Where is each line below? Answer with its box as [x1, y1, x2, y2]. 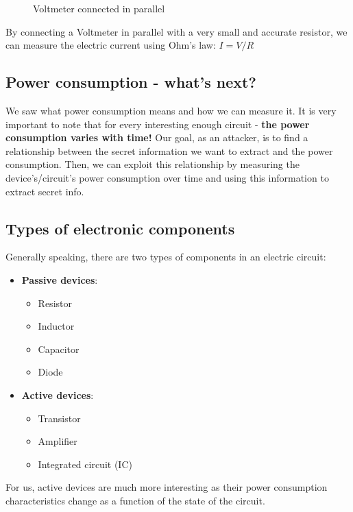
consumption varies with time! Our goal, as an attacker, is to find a [5, 130, 308, 145]
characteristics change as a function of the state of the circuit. [5, 493, 265, 507]
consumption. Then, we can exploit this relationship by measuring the [5, 157, 300, 171]
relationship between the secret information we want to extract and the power [5, 143, 333, 158]
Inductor [38, 319, 75, 333]
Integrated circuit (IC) [38, 456, 132, 471]
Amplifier [38, 434, 77, 448]
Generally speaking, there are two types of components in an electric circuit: [5, 249, 326, 264]
